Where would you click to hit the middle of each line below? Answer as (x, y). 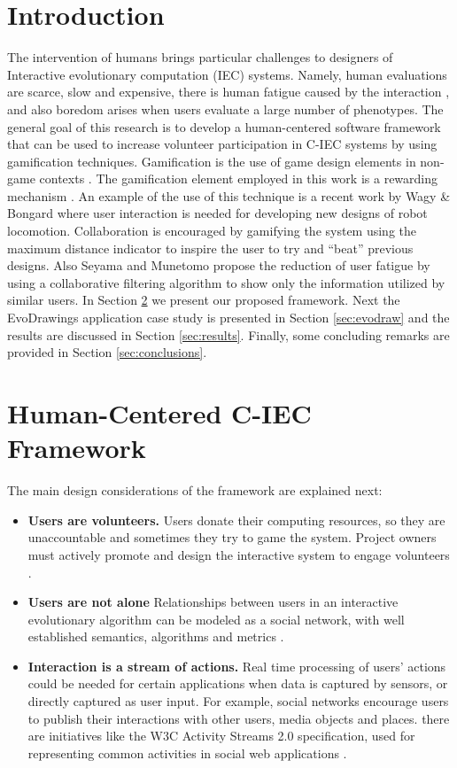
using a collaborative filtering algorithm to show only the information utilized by (226, 282)
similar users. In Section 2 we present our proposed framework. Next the (204, 300)
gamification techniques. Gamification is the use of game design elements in (212, 161)
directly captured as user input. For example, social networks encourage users (238, 701)
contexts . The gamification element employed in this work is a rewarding (239, 178)
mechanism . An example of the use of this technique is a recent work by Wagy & (229, 195)
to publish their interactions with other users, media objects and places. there (239, 718)
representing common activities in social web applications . (187, 752)
